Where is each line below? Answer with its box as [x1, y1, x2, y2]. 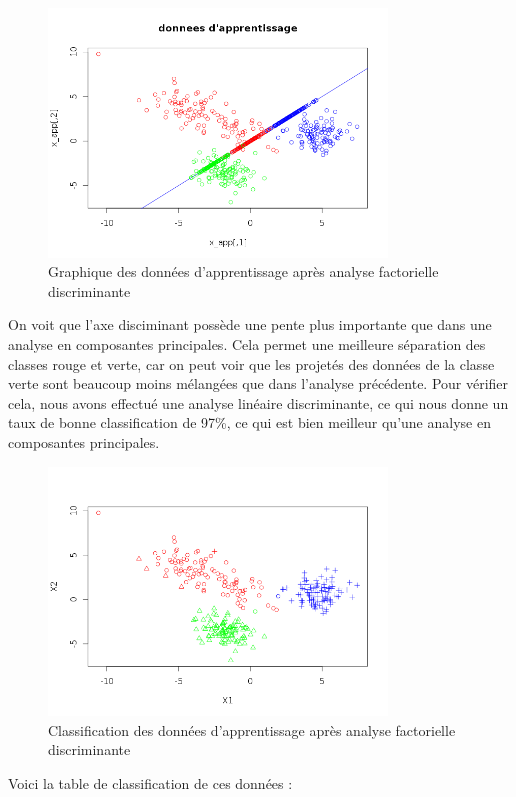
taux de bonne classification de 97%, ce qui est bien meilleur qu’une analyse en [8, 412, 491, 433]
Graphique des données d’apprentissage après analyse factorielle [48, 261, 439, 282]
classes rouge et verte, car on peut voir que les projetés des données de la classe [8, 353, 495, 374]
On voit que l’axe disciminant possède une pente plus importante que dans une [8, 314, 492, 335]
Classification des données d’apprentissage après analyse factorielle [48, 719, 456, 740]
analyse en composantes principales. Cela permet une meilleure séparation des [8, 334, 486, 355]
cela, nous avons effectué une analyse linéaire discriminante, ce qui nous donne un [8, 392, 509, 413]
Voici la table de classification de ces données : [8, 773, 293, 793]
